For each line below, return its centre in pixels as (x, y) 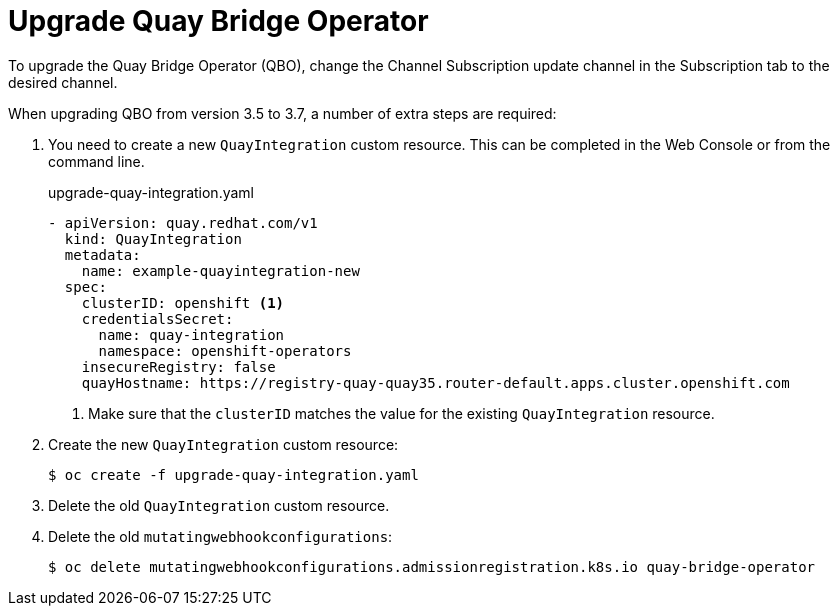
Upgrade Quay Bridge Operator (218, 21)
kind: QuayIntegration (153, 238)
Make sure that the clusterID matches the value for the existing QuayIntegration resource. (401, 413)
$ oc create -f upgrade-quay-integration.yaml (233, 474)
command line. (96, 161)
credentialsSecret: (157, 318)
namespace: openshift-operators (225, 350)
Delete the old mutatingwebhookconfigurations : (220, 536)
